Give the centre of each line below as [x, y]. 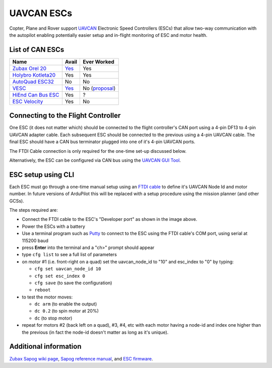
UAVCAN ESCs [41, 13]
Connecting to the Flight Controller [65, 116]
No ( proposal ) [99, 88]
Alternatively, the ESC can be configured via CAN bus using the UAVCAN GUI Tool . [95, 160]
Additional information [45, 347]
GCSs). [17, 201]
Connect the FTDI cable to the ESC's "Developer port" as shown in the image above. [110, 219]
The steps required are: [33, 210]
